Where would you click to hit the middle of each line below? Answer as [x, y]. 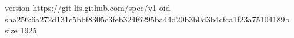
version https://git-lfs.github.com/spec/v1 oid [88, 7]
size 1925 [21, 30]
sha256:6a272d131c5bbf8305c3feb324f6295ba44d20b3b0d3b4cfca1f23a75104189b [147, 19]
